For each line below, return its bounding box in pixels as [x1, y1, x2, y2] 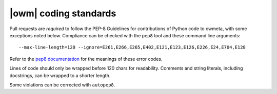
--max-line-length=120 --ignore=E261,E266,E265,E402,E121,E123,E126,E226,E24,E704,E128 [18, 44, 246, 51]
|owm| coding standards [9, 8, 116, 19]
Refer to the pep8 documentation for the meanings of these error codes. [9, 56, 163, 62]
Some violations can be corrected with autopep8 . [9, 82, 115, 88]
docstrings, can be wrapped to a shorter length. [9, 72, 111, 79]
